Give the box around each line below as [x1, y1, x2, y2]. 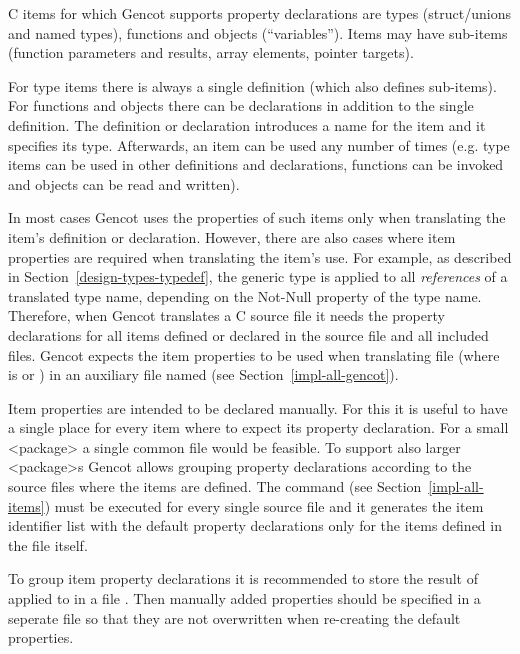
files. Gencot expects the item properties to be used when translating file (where [8, 344, 500, 365]
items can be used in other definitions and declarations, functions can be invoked [8, 154, 504, 175]
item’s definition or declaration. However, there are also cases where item [8, 226, 456, 247]
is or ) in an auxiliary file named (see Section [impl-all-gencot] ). [8, 364, 399, 385]
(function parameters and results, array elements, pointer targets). [8, 42, 414, 63]
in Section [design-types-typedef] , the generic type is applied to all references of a [8, 266, 508, 287]
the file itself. [8, 534, 88, 555]
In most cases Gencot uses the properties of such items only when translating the [8, 207, 506, 228]
